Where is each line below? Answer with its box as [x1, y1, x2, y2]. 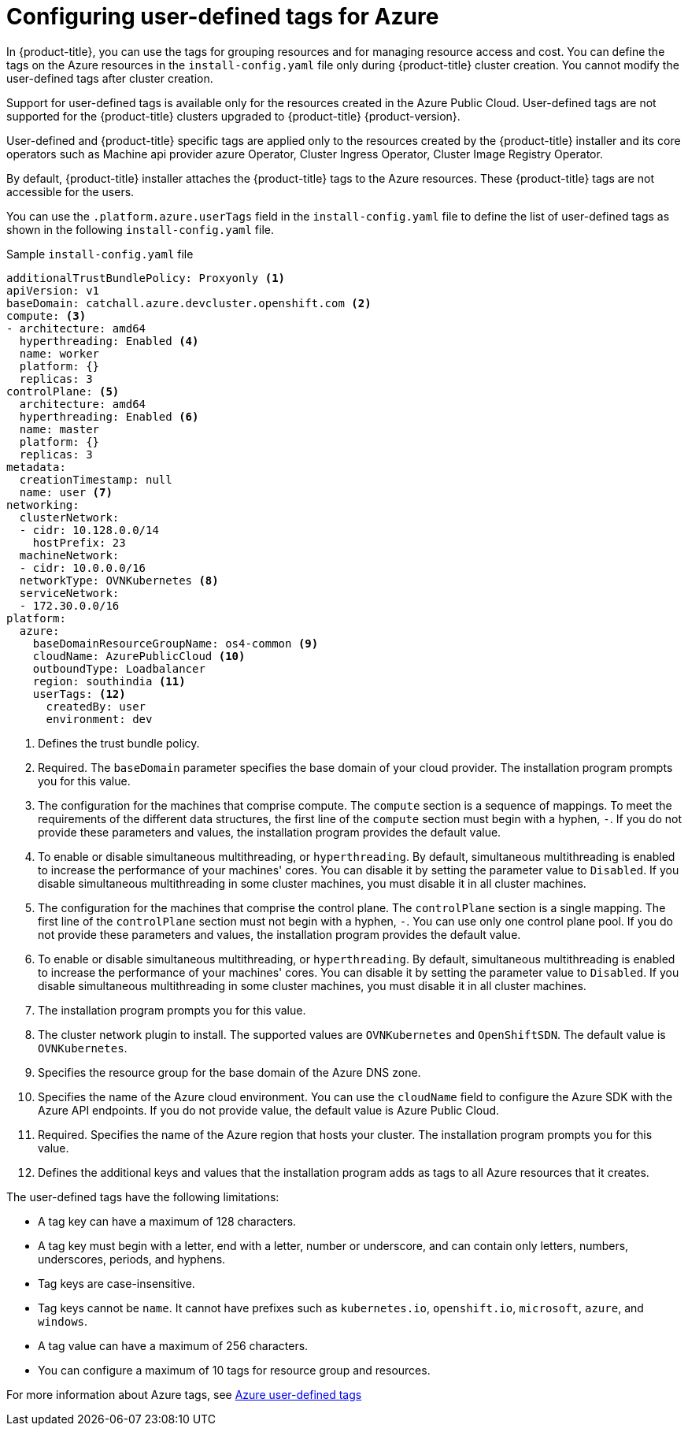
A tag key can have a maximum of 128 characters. [38, 1214, 297, 1228]
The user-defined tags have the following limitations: [6, 1189, 279, 1204]
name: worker [19, 347, 100, 360]
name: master [19, 422, 100, 436]
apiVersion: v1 [6, 284, 100, 297]
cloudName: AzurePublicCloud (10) [32, 649, 246, 662]
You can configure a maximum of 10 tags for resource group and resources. [38, 1363, 431, 1377]
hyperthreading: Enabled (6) [19, 410, 199, 423]
